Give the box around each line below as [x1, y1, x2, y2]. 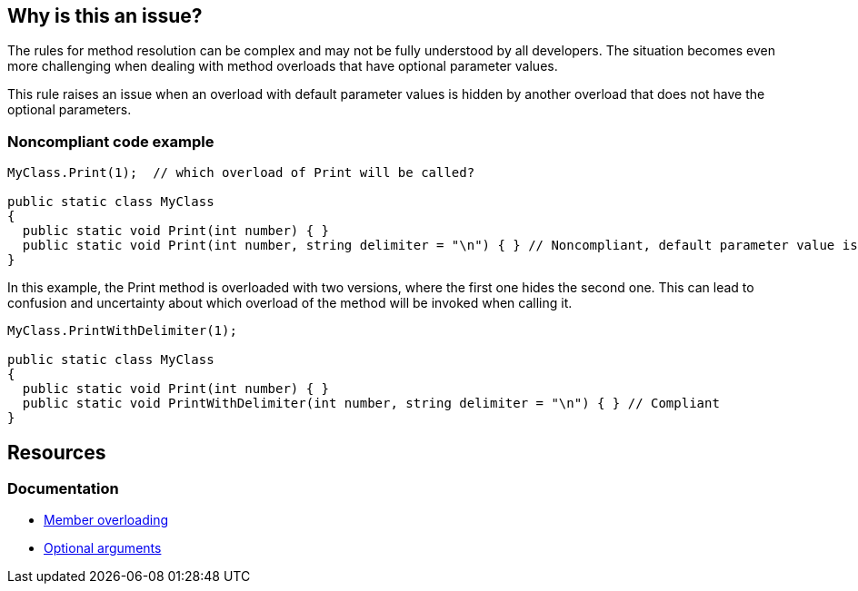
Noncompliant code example [7, 132, 214, 151]
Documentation [7, 479, 119, 498]
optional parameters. [7, 102, 132, 118]
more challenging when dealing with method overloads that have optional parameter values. [7, 58, 558, 74]
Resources [7, 440, 106, 464]
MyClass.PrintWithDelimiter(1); [7, 323, 237, 339]
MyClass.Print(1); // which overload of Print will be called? [7, 165, 475, 181]
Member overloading [44, 512, 168, 528]
